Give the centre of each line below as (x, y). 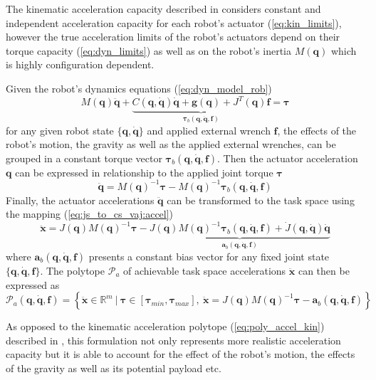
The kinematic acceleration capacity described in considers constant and (163, 9)
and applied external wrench (209, 130)
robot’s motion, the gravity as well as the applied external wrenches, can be (171, 144)
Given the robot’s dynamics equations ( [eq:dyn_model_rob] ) (139, 88)
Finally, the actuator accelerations (80, 200)
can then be (324, 270)
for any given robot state (60, 130)
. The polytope (73, 270)
